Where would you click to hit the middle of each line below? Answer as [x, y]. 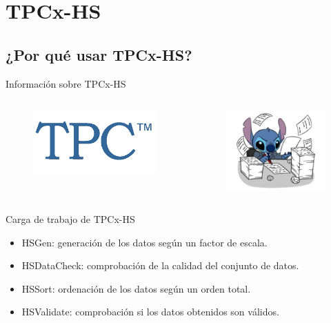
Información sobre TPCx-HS [66, 83]
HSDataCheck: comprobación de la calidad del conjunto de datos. [160, 265]
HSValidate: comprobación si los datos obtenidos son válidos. [150, 312]
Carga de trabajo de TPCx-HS [70, 219]
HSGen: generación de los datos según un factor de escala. [144, 242]
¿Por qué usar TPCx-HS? [99, 54]
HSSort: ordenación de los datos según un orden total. [136, 288]
